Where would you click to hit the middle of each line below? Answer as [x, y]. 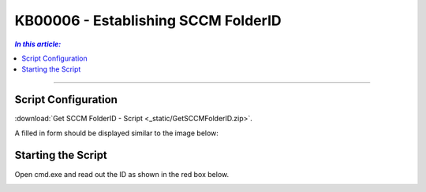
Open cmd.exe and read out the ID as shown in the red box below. [121, 174]
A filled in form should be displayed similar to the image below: [116, 133]
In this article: [38, 44]
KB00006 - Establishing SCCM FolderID [148, 20]
